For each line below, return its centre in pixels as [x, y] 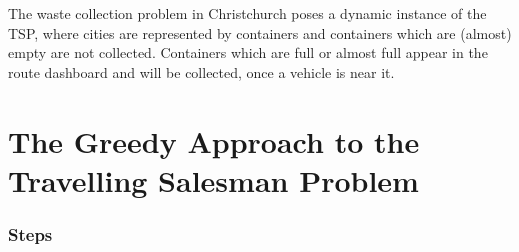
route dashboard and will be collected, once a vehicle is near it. [201, 71]
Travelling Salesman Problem [213, 179]
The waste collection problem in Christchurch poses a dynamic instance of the [247, 13]
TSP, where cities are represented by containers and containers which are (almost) [260, 32]
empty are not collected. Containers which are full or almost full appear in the [248, 52]
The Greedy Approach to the [214, 140]
